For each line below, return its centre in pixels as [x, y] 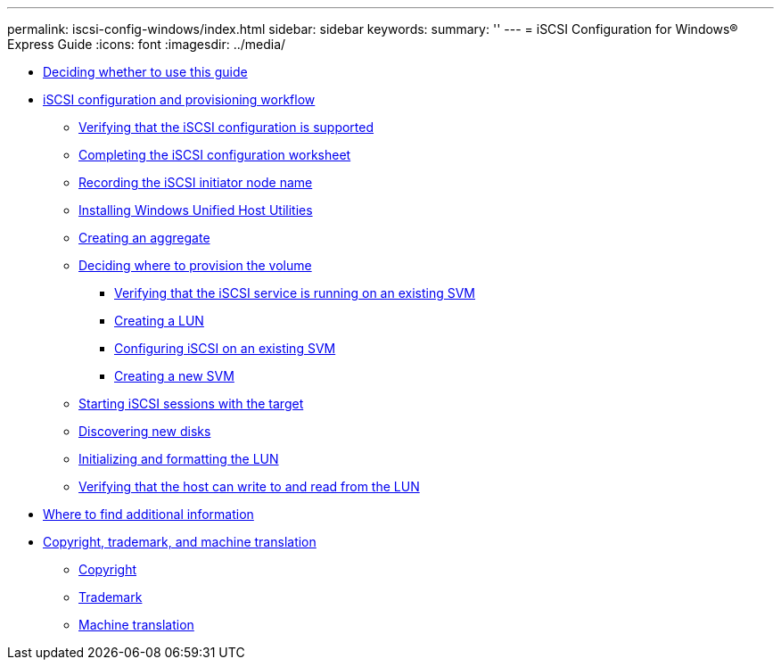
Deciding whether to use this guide [145, 72]
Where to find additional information [148, 514]
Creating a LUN [159, 321]
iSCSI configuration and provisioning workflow [179, 99]
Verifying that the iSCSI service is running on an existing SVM [295, 293]
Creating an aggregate [144, 238]
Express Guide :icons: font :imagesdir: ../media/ [147, 44]
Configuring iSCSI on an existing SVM [225, 348]
